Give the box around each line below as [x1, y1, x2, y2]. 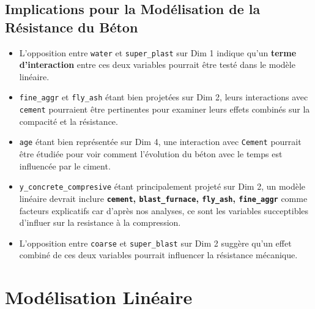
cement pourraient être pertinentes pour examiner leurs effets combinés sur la [19, 103, 310, 116]
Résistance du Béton [5, 17, 138, 36]
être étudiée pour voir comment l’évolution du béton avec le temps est [19, 147, 283, 160]
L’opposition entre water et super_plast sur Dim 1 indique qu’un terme [19, 46, 297, 59]
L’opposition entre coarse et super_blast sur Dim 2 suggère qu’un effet [19, 236, 292, 249]
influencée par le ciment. [19, 159, 111, 172]
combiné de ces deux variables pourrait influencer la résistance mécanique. [19, 248, 298, 261]
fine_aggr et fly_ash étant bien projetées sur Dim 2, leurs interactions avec [19, 91, 308, 103]
